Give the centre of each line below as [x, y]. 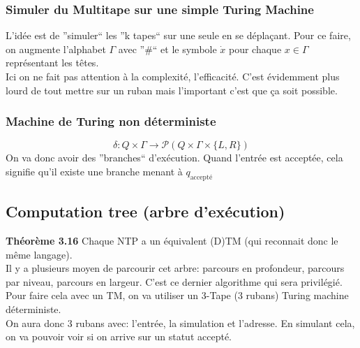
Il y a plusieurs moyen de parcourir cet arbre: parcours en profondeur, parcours [175, 268]
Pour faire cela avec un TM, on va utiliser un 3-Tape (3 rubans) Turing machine [177, 295]
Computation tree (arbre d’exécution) [145, 211]
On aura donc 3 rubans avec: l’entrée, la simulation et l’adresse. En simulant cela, [180, 322]
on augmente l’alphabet [56, 49]
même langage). [39, 254]
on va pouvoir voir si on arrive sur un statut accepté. [119, 336]
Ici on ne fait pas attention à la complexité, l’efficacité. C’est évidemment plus [173, 76]
